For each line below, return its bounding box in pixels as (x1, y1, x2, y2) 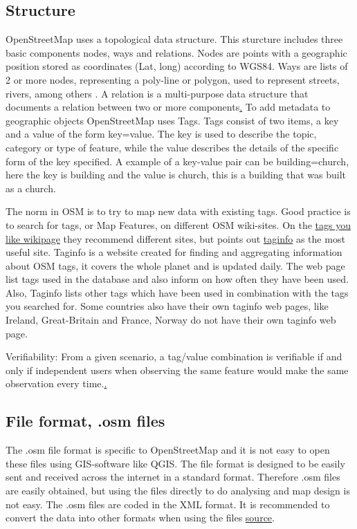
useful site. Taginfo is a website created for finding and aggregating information (6, 245, 342, 259)
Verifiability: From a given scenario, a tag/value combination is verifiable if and (6, 349, 342, 364)
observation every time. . (6, 376, 107, 391)
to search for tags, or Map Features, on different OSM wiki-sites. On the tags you (6, 217, 351, 232)
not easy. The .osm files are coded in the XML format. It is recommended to (6, 496, 330, 511)
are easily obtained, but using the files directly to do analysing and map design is (6, 483, 350, 498)
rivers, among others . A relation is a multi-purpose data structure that (6, 86, 309, 100)
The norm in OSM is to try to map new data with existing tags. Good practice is (6, 204, 351, 219)
